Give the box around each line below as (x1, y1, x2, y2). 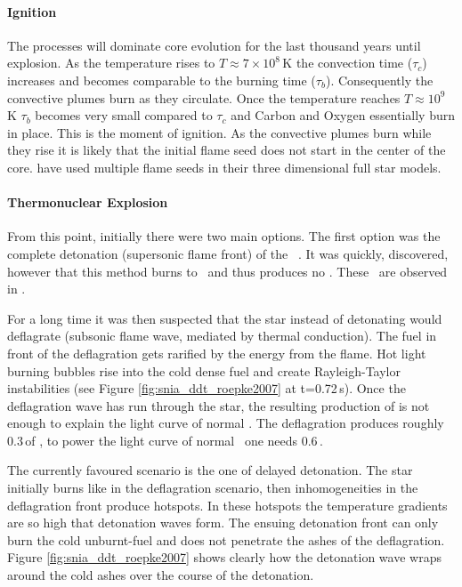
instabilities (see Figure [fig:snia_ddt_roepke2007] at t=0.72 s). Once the (7, 379, 406, 398)
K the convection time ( (282, 53, 413, 72)
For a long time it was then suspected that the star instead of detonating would (7, 309, 442, 327)
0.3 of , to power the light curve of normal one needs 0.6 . (7, 430, 323, 449)
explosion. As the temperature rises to (7, 53, 215, 72)
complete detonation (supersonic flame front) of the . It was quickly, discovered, (7, 244, 449, 262)
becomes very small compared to (35, 106, 213, 125)
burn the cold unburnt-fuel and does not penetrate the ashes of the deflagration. (7, 530, 445, 549)
